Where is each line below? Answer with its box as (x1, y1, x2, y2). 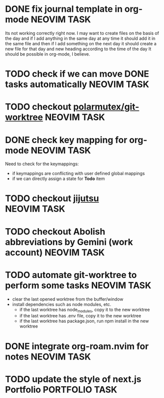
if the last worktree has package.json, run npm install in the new (19, 318, 149, 324)
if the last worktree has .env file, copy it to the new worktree (19, 313, 141, 319)
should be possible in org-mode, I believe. (5, 51, 90, 57)
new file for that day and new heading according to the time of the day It (5, 46, 151, 52)
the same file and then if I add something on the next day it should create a (5, 40, 157, 46)
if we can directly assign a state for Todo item (12, 176, 105, 182)
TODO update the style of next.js (5, 373, 141, 385)
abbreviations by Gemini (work (5, 236, 134, 247)
